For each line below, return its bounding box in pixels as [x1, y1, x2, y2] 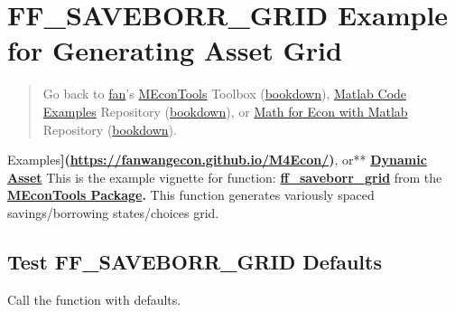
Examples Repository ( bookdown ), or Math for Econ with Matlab [42, 101, 408, 120]
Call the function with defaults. [7, 289, 181, 308]
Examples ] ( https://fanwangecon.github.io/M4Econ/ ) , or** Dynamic [7, 150, 427, 169]
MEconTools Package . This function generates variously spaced [7, 185, 375, 204]
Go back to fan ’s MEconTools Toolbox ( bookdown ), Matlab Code [42, 84, 407, 103]
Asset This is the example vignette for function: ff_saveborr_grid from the [7, 167, 442, 186]
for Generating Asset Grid [7, 32, 342, 69]
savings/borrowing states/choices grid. [7, 203, 219, 222]
